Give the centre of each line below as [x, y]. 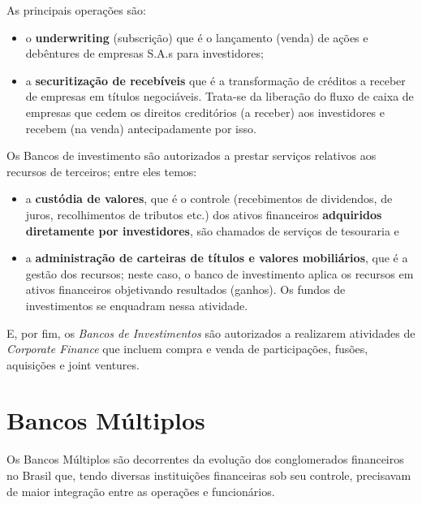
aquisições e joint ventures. [73, 364]
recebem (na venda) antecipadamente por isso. [141, 128]
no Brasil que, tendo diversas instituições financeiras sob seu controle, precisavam [209, 475]
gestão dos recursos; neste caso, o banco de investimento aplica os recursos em [220, 273]
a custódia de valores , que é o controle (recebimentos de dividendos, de [209, 199]
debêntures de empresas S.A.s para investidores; [144, 53]
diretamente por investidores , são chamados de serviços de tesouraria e [212, 230]
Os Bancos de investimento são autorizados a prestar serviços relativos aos [192, 155]
